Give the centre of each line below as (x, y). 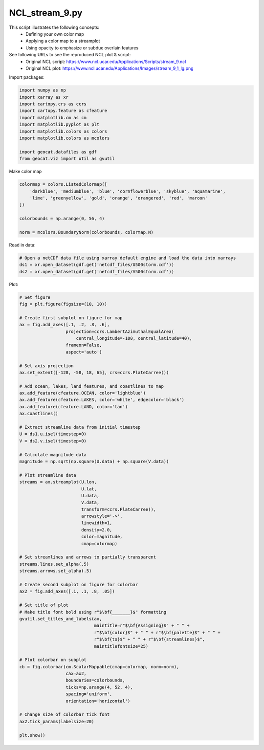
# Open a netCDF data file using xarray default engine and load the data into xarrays (128, 258)
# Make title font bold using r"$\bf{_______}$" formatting (93, 612)
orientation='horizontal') (98, 701)
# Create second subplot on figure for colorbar (79, 585)
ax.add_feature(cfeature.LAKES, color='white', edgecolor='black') (102, 400)
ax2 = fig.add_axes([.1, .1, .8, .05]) (67, 591)
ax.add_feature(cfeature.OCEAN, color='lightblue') (83, 393)
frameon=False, (84, 345)
